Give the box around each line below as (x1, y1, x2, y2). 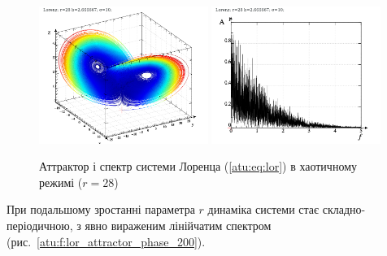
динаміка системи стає (207, 201, 320, 218)
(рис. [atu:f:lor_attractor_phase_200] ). (7, 232, 206, 249)
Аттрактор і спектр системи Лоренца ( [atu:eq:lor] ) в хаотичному (39, 158, 357, 175)
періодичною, (7, 216, 73, 233)
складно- (322, 201, 366, 218)
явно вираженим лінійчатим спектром (85, 216, 272, 233)
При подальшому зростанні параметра (7, 201, 195, 218)
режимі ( (39, 173, 83, 190)
